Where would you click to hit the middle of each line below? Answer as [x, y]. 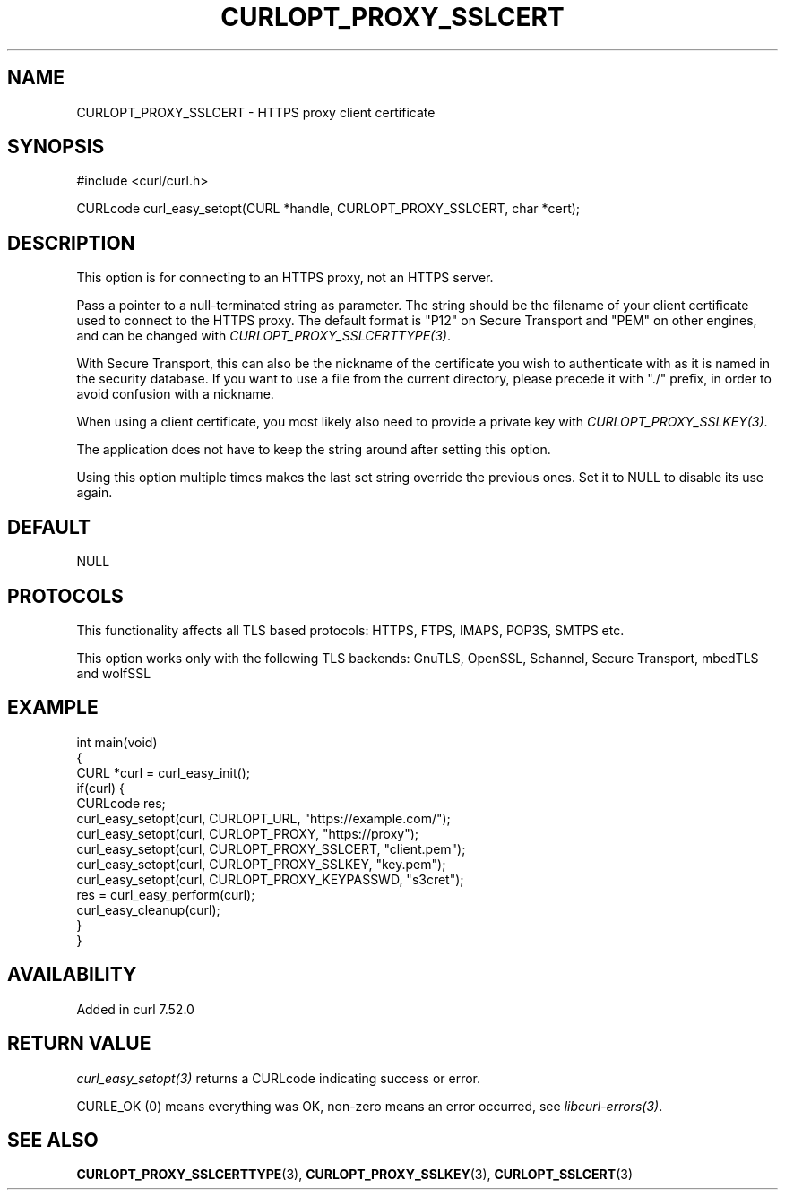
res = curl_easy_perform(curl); [166, 894]
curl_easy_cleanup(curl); [148, 909]
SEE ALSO [53, 1140]
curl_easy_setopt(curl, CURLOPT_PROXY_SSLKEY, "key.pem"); [261, 864]
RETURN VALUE [79, 1044]
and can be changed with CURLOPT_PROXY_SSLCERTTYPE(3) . [264, 336]
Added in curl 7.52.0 [135, 1009]
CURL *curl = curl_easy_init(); [163, 772]
